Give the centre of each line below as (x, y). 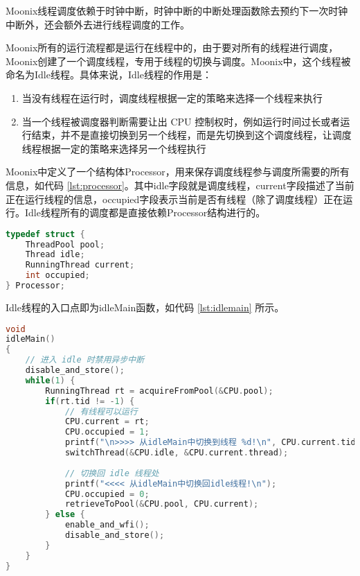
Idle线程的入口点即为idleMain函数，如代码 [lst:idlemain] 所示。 (145, 307)
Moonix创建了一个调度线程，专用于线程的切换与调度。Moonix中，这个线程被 (178, 61)
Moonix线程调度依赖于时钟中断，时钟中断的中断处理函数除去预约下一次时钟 (177, 10)
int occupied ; (57, 276)
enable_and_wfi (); (107, 525)
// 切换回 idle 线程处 (112, 473)
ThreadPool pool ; (65, 244)
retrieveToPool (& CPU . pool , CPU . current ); (162, 504)
